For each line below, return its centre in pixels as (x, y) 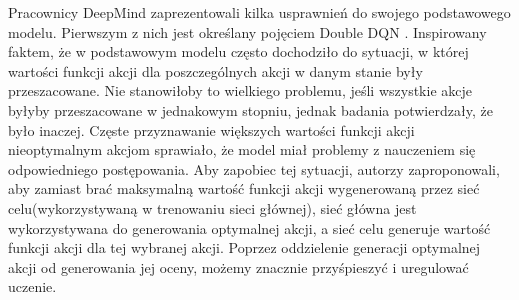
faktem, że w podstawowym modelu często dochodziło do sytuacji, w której (238, 51)
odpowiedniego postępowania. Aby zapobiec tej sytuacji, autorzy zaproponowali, (254, 168)
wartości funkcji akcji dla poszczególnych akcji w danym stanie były (215, 70)
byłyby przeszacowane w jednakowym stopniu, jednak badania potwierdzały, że (250, 109)
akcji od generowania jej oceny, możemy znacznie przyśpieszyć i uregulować (238, 266)
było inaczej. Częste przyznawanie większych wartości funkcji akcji (211, 129)
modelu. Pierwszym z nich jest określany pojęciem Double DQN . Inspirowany (247, 31)
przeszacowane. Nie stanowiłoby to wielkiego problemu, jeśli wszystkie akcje (240, 90)
